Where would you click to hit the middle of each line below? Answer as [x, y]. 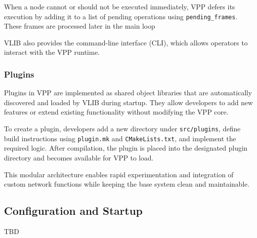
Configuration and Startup [73, 211]
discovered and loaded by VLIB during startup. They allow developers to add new [128, 102]
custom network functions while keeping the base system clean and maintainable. [127, 184]
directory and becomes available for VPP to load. [79, 157]
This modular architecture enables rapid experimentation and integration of [119, 174]
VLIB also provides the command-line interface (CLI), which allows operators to [126, 42]
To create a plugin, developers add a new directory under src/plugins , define [122, 129]
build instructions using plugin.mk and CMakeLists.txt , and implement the [120, 138]
